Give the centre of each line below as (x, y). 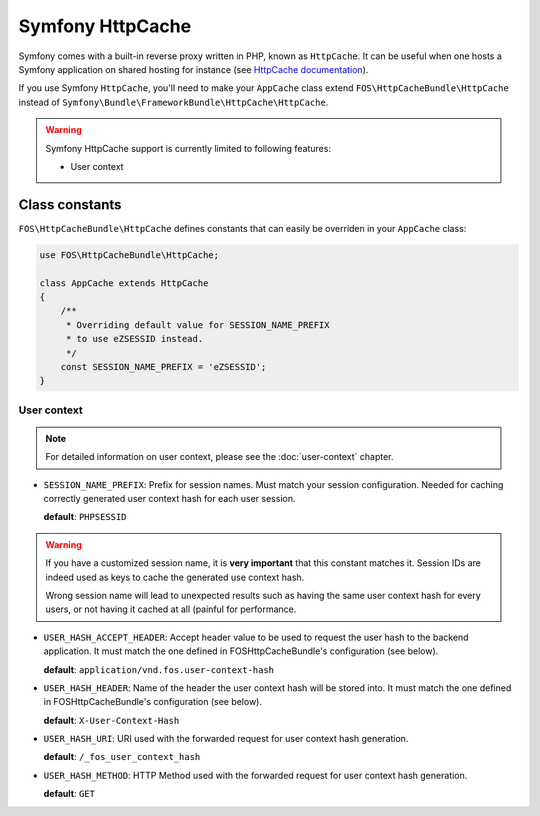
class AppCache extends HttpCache (124, 283)
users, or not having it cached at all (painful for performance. (171, 609)
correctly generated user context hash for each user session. (169, 499)
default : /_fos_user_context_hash (122, 757)
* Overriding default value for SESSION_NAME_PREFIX (197, 324)
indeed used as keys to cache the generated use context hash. (175, 577)
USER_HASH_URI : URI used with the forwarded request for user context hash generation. (226, 739)
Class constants (70, 204)
